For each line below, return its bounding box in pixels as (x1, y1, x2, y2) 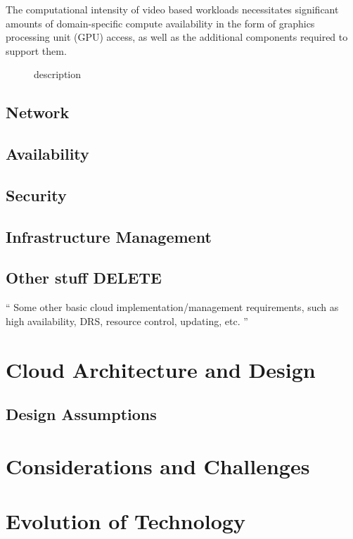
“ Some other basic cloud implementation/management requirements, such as (6, 300, 339, 315)
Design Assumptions (6, 403, 157, 425)
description (34, 67, 82, 82)
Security (6, 184, 67, 205)
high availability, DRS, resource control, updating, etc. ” (6, 313, 248, 328)
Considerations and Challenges (6, 451, 310, 480)
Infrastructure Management (6, 225, 212, 247)
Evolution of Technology (6, 507, 245, 535)
